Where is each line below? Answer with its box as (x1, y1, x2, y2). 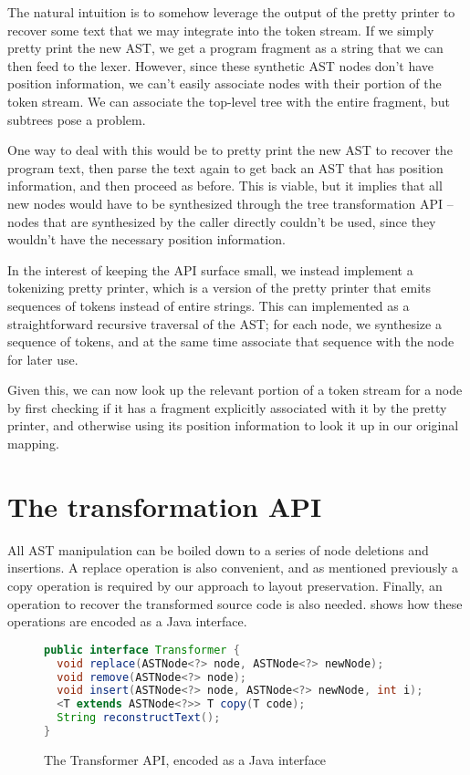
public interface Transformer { (44, 643, 240, 656)
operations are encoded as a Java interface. (7, 612, 247, 631)
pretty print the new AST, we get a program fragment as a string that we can (7, 38, 444, 57)
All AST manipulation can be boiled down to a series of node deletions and (7, 540, 429, 559)
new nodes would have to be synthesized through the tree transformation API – (7, 193, 454, 212)
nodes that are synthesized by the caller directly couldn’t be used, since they (7, 212, 436, 231)
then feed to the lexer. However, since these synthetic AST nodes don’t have (7, 56, 433, 75)
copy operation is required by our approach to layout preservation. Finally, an (7, 575, 443, 594)
